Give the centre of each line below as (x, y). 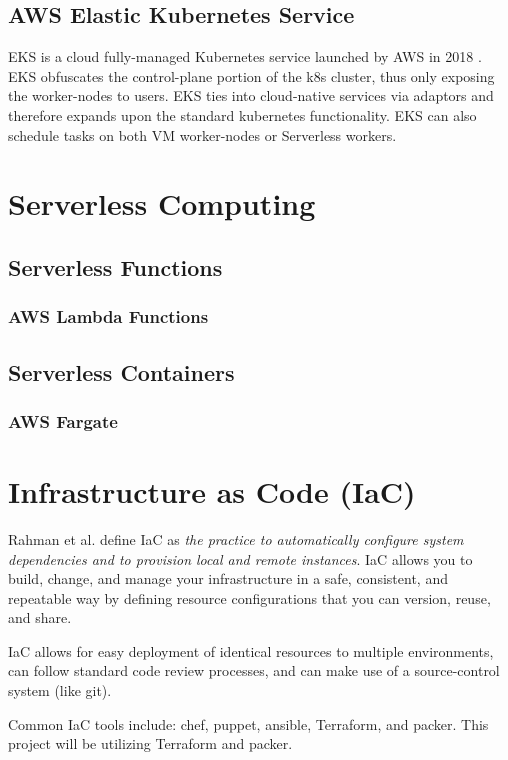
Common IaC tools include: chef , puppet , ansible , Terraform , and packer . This (248, 723)
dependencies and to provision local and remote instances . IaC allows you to (240, 558)
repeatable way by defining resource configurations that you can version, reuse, (249, 597)
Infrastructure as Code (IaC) (212, 490)
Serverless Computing (162, 203)
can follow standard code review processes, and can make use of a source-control (254, 670)
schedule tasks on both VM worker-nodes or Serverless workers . (202, 134)
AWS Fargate (63, 420)
